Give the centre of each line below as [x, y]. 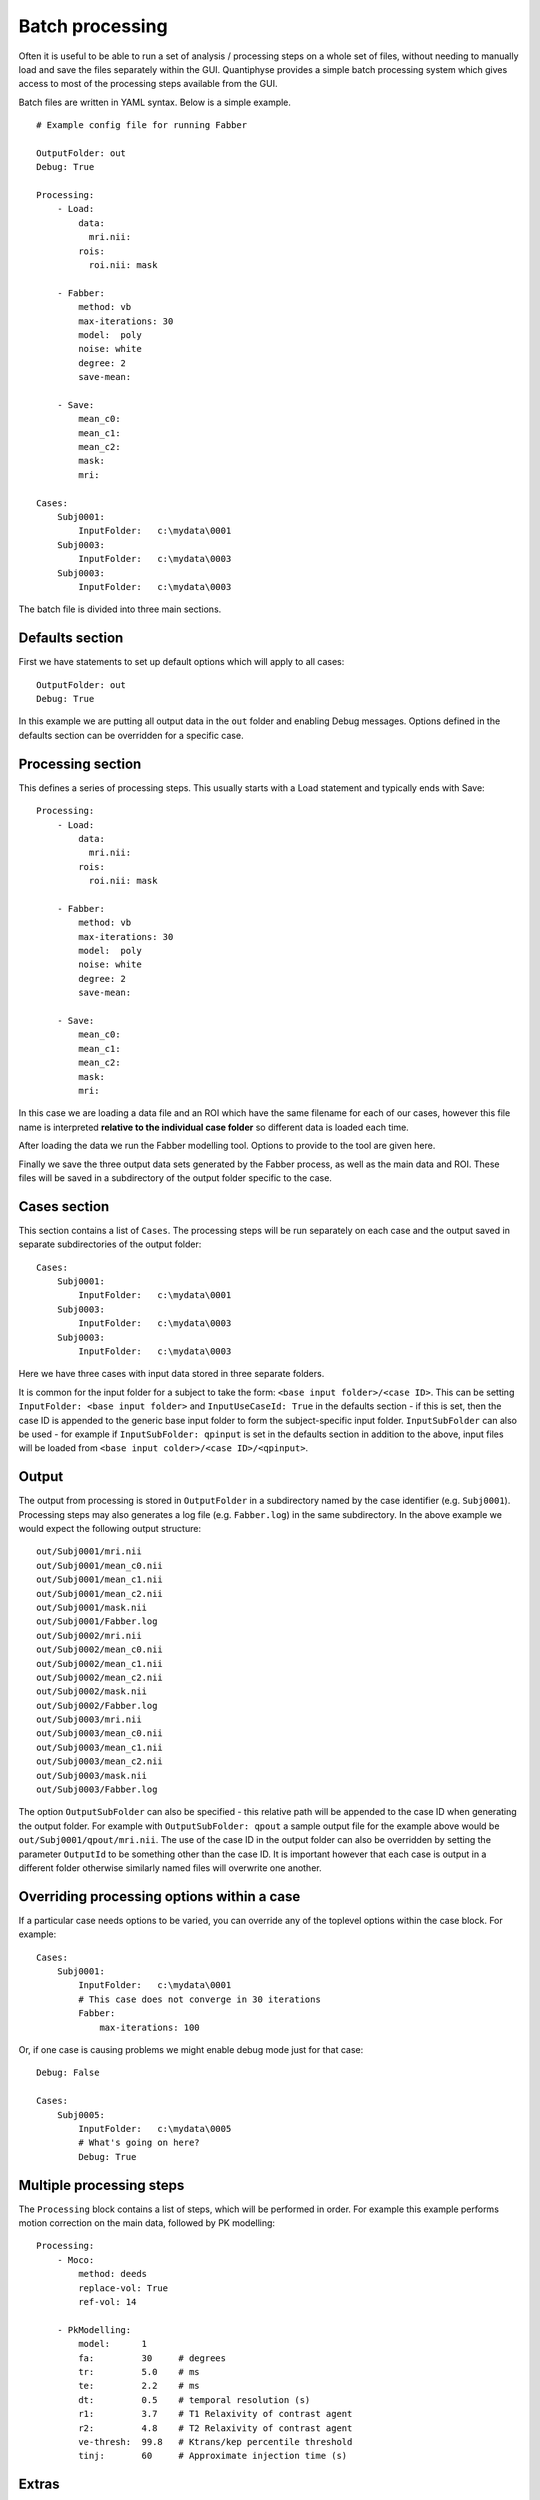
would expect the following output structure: [110, 1528]
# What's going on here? [139, 2143]
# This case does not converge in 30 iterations [200, 1999]
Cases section [64, 1206]
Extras [39, 2484]
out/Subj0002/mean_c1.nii [100, 1663]
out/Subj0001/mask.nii [92, 1607]
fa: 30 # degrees [152, 2358]
